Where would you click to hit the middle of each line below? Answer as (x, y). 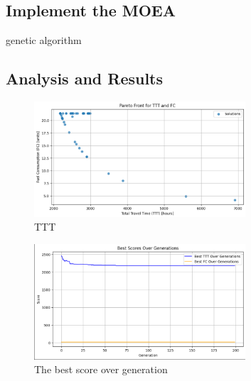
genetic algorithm (44, 40)
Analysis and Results (85, 78)
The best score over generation (101, 369)
